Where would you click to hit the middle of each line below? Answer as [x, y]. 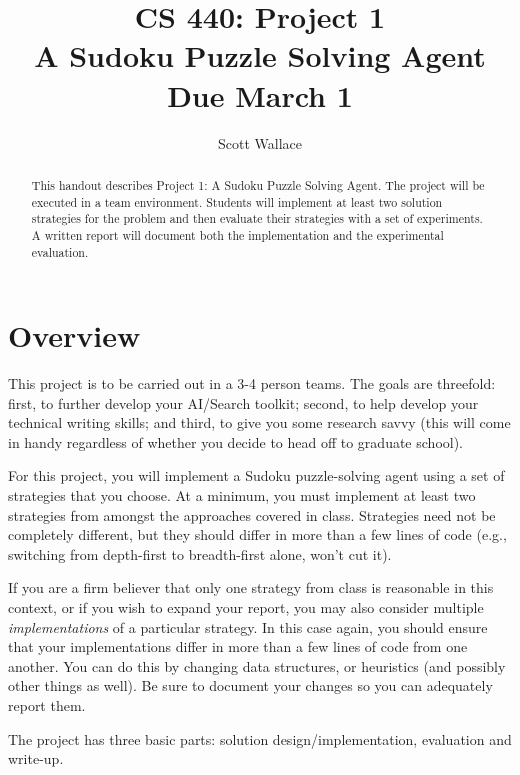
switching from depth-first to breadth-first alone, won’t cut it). [200, 553]
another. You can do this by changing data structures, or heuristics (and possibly [257, 665]
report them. [47, 705]
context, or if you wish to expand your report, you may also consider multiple [246, 607]
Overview [74, 335]
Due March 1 [260, 94]
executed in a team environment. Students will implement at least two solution [237, 201]
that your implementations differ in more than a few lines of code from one [238, 646]
